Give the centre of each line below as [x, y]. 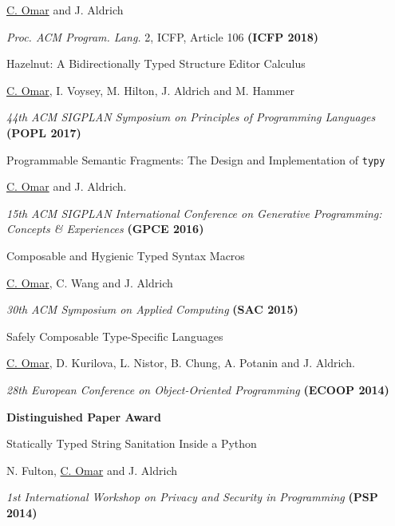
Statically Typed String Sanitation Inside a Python [132, 443]
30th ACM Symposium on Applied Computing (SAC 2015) [152, 309]
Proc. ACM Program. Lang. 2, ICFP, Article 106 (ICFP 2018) [163, 36]
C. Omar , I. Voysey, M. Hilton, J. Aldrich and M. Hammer [150, 90]
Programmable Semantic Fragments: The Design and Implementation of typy [196, 159]
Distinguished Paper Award [84, 416]
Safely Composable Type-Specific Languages [115, 336]
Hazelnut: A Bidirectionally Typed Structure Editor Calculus [156, 63]
